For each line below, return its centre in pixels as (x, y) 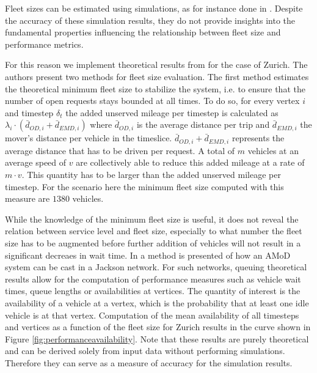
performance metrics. (44, 44)
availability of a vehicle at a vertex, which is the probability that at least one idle (157, 302)
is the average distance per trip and (203, 124)
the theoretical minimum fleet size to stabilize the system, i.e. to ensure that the (155, 88)
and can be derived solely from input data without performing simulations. (145, 351)
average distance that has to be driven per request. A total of (120, 150)
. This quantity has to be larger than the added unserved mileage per (151, 174)
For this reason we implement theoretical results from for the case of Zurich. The (156, 65)
